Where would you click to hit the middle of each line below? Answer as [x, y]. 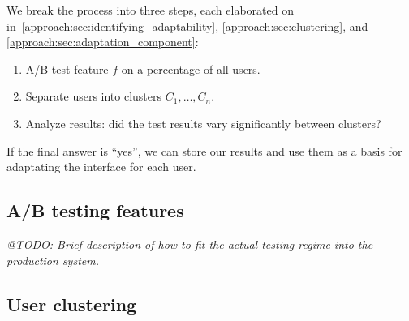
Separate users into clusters [94, 96]
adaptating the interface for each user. [101, 167]
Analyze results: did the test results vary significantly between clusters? [203, 123]
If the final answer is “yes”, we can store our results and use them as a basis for [204, 150]
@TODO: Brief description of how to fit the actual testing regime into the [190, 244]
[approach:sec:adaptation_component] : [103, 42]
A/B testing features [95, 210]
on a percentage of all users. [191, 68]
